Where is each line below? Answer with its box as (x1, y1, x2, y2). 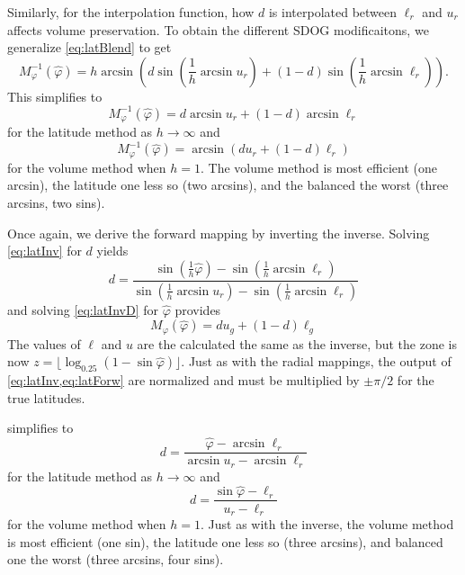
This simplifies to (7, 86, 103, 105)
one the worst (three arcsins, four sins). (7, 550, 224, 569)
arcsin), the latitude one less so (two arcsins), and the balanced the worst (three (7, 175, 449, 194)
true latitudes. (7, 388, 85, 407)
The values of (7, 334, 81, 353)
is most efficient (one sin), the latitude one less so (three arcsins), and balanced (7, 532, 443, 551)
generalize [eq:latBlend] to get (7, 38, 172, 57)
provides (174, 300, 221, 319)
